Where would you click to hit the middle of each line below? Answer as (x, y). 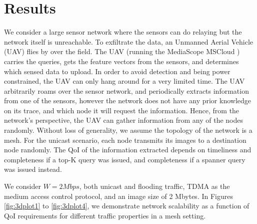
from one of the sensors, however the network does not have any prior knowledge (128, 100)
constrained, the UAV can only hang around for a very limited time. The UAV (124, 81)
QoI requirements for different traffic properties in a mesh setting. (105, 215)
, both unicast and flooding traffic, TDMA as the (154, 186)
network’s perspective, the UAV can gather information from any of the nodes (123, 120)
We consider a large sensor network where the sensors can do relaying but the (123, 32)
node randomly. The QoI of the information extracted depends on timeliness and (128, 150)
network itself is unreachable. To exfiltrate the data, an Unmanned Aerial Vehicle (129, 41)
